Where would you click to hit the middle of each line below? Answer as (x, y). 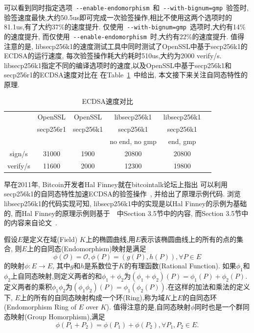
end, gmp (182, 141)
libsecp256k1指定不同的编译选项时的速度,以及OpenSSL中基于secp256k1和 (118, 65)
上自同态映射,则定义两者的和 (56, 275)
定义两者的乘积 (28, 286)
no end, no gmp (133, 141)
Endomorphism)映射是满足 (105, 249)
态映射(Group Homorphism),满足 (55, 316)
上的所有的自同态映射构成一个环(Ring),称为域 (92, 297)
